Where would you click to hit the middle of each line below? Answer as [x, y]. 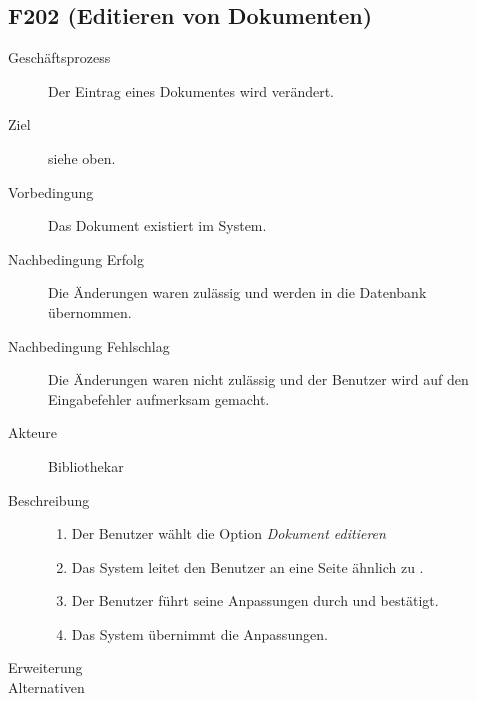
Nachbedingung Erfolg [76, 258]
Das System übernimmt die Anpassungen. [199, 633]
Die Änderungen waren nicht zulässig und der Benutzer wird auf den [258, 379]
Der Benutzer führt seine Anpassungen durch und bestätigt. [255, 600]
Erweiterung [45, 667]
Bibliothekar [86, 465]
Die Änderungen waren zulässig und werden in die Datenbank [237, 292]
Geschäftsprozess [59, 57]
